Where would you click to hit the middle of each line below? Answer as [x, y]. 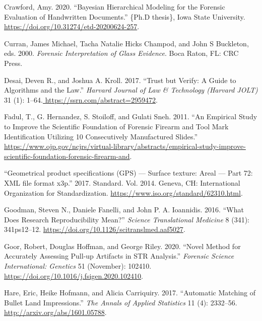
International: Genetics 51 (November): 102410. [78, 266]
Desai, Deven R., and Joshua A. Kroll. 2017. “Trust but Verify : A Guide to [120, 80]
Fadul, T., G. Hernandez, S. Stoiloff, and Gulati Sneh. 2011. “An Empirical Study [131, 116]
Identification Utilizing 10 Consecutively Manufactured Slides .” [101, 136]
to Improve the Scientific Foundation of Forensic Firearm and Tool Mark [116, 126]
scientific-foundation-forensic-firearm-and [67, 156]
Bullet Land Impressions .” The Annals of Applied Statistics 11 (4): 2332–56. [121, 302]
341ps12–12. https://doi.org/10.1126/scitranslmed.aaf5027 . [95, 229]
